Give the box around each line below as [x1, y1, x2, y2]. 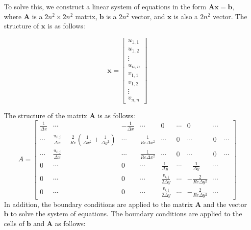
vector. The [212, 11, 247, 21]
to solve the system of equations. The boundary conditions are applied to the [10, 208, 242, 219]
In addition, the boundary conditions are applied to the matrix [4, 199, 193, 209]
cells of [4, 218, 25, 228]
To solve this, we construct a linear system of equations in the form [4, 1, 206, 11]
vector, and [131, 11, 165, 21]
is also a [174, 11, 198, 21]
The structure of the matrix [4, 110, 87, 120]
